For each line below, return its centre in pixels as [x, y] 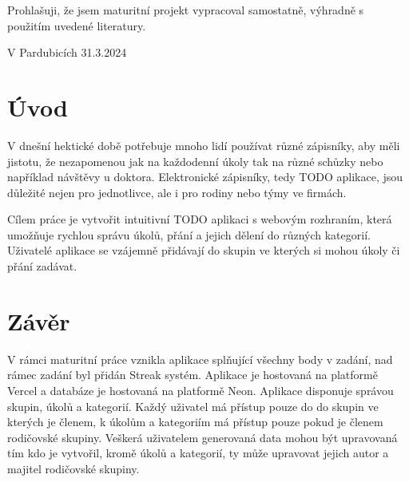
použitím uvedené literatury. [77, 25]
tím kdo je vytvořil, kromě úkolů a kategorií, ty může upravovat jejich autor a [198, 453]
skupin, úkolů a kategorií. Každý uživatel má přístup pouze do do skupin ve [193, 406]
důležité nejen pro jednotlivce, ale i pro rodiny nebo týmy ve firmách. [177, 192]
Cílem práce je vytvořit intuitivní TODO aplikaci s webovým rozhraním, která [200, 219]
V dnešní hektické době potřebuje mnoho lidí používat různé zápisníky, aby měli [204, 145]
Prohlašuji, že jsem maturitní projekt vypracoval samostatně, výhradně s [186, 10]
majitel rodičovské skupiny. [73, 468]
